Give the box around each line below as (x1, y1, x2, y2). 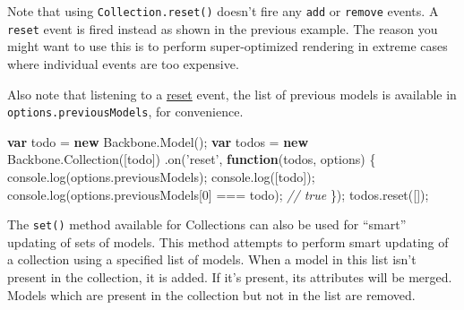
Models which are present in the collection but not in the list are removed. (7, 285, 416, 304)
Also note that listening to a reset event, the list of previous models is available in (7, 84, 457, 103)
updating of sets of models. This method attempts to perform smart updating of (7, 232, 449, 251)
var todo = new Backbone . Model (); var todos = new (7, 132, 309, 151)
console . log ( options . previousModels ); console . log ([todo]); (7, 167, 315, 185)
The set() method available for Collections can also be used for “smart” (7, 215, 407, 234)
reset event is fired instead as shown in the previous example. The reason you (7, 19, 438, 38)
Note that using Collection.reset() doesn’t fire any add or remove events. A (7, 2, 439, 20)
